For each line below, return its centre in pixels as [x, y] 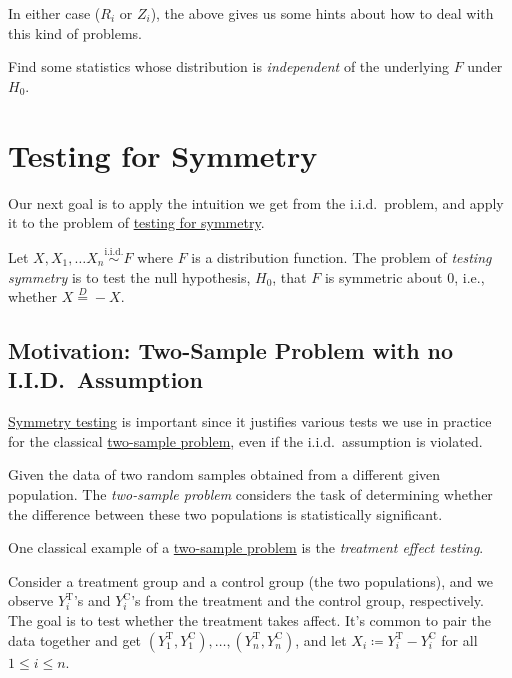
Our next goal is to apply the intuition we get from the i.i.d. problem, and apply [256, 202]
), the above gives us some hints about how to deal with [322, 13]
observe [31, 600]
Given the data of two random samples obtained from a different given [224, 474]
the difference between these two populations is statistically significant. [225, 513]
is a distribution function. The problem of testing [341, 256]
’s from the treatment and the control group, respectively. [307, 600]
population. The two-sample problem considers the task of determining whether [250, 494]
